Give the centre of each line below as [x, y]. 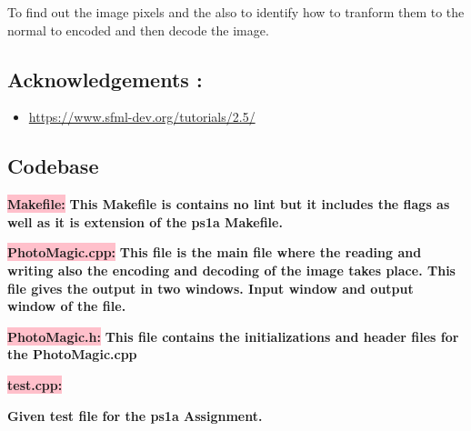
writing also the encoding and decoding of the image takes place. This [231, 270]
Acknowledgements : [105, 79]
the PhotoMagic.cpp [72, 354]
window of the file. [67, 306]
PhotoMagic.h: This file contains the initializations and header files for [233, 336]
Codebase [53, 166]
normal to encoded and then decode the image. [138, 30]
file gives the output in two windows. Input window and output [210, 288]
